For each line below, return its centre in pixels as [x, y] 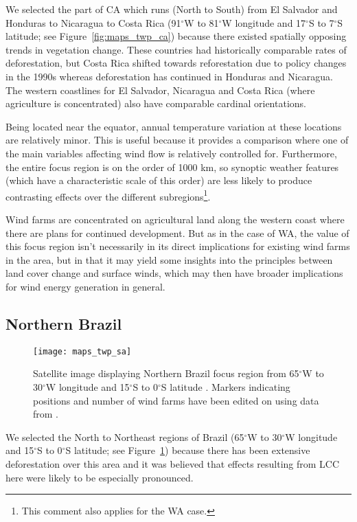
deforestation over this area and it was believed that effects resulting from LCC [173, 463]
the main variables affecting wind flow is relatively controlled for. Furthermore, [171, 153]
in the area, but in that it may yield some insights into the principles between [169, 259]
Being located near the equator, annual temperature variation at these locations [174, 126]
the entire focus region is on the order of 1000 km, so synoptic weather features [172, 167]
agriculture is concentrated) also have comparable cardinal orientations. [156, 103]
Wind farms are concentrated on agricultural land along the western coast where [175, 219]
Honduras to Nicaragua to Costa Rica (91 [93, 22]
